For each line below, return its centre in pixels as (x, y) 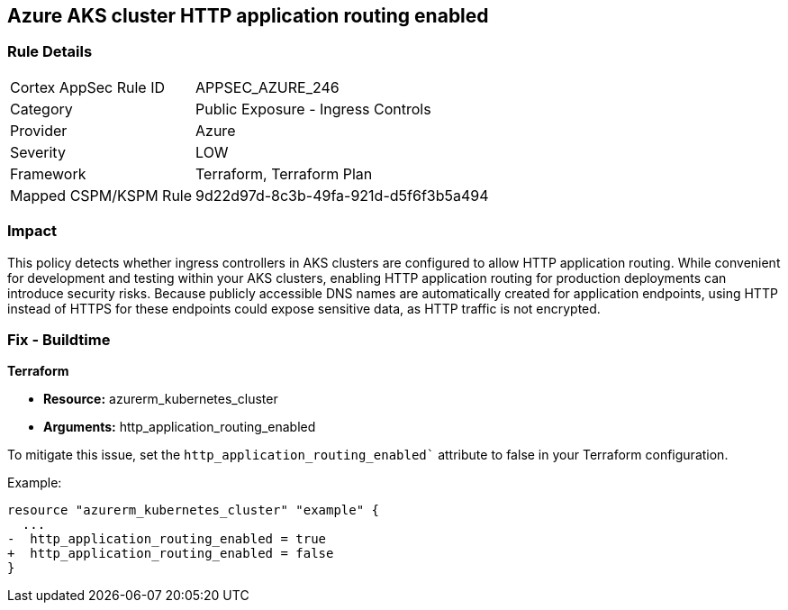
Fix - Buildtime (59, 339)
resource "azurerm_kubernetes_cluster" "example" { (194, 510)
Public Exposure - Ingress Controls (313, 109)
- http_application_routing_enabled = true (167, 539)
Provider (39, 130)
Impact (32, 231)
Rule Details (50, 52)
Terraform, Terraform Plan (284, 173)
